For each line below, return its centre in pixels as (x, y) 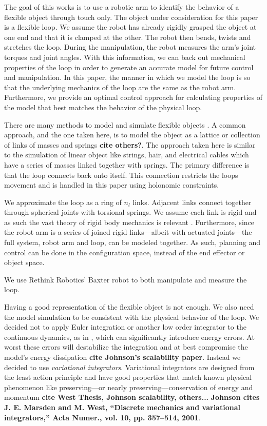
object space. (24, 262)
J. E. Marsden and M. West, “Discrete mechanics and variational (122, 407)
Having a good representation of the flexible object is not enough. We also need (129, 307)
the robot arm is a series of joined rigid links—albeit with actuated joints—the (128, 232)
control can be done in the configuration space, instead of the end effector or (125, 252)
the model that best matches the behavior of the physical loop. (103, 107)
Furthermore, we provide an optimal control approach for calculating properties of (133, 97)
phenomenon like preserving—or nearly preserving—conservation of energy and (129, 387)
